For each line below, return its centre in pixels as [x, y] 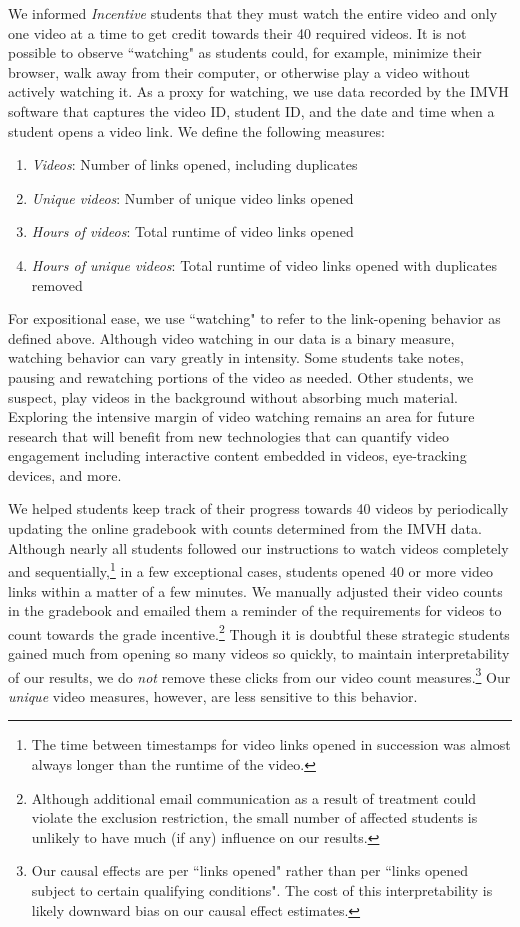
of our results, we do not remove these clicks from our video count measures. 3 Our [259, 675]
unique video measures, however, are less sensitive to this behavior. [213, 695]
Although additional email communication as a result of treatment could [254, 797]
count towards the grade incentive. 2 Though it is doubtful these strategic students [259, 632]
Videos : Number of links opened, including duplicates [194, 164]
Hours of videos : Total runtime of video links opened [192, 231]
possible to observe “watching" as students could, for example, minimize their [245, 52]
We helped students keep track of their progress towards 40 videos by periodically [258, 508]
